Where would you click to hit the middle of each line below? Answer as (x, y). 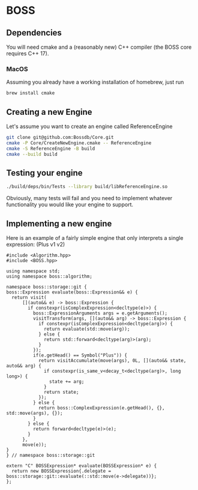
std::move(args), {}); (34, 413)
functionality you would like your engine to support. (70, 204)
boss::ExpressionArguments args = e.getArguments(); (100, 313)
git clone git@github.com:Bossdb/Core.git (60, 137)
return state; (61, 392)
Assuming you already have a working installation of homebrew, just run (95, 82)
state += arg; (67, 381)
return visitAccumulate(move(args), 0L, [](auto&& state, (112, 360)
